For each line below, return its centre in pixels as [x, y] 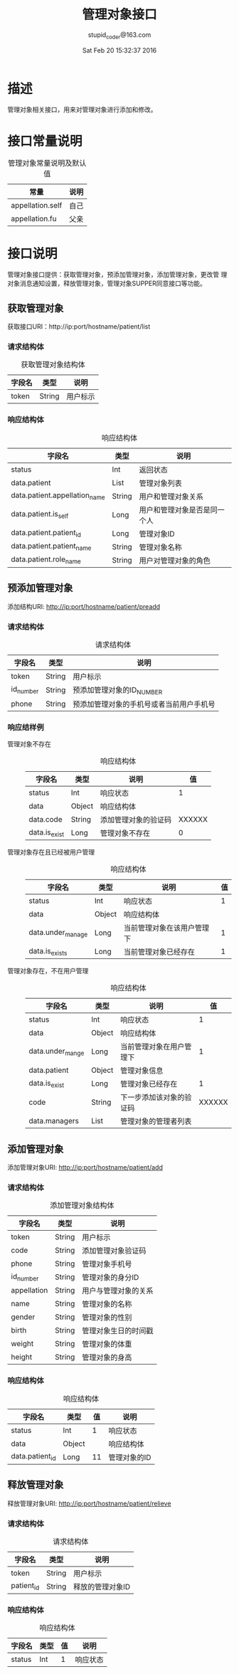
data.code [46, 820]
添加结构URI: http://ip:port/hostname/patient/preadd [84, 606]
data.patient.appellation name [58, 496]
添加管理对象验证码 [114, 1251]
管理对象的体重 [107, 1344]
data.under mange [57, 1051]
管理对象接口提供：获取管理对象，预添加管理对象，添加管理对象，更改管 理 [117, 275]
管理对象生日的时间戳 [117, 1331]
